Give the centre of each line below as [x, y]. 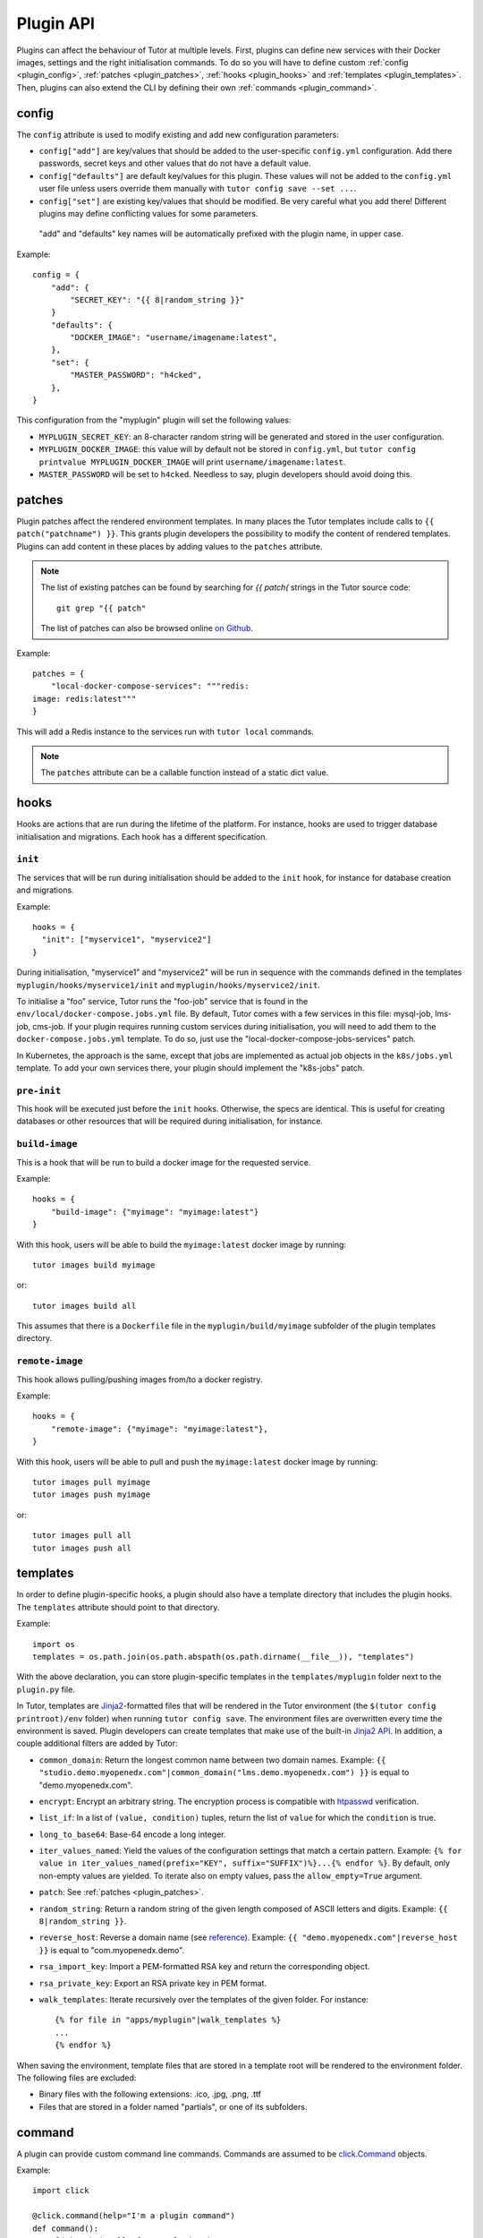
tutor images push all [82, 1548]
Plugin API [56, 23]
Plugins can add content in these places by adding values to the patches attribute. [169, 546]
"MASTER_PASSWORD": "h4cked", [136, 375]
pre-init [39, 1090]
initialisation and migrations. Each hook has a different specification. [142, 836]
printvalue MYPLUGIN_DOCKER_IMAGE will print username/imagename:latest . [192, 462]
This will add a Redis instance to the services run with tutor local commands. [165, 731]
